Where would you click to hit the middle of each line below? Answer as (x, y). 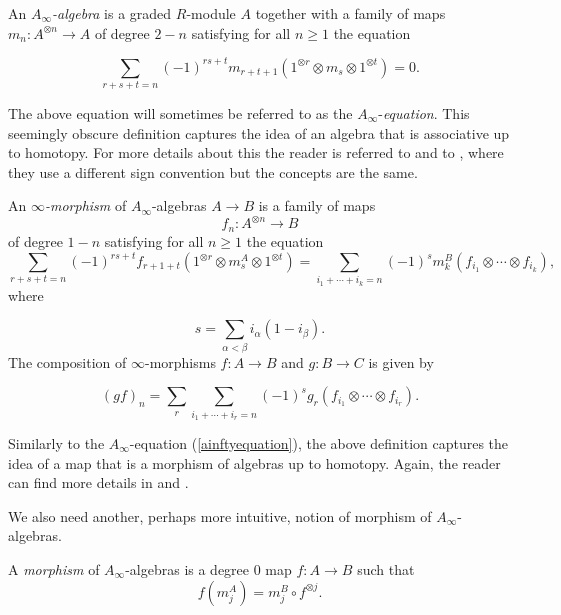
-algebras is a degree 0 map (208, 568)
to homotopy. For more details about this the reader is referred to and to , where (256, 152)
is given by (401, 361)
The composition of (67, 361)
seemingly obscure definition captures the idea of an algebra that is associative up (259, 132)
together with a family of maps (350, 13)
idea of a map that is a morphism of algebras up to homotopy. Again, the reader (254, 462)
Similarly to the (56, 443)
